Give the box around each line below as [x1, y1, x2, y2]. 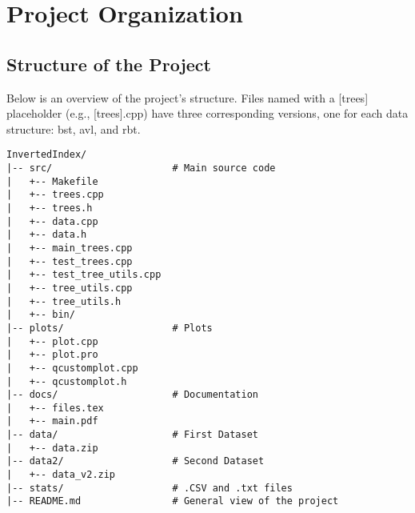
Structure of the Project [6, 51, 211, 76]
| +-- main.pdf [6, 415, 98, 427]
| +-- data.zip [6, 442, 98, 454]
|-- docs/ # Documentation [6, 389, 258, 401]
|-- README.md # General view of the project [6, 495, 339, 507]
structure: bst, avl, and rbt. [6, 120, 141, 137]
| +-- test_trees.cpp [6, 255, 133, 267]
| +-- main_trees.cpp [6, 242, 133, 254]
